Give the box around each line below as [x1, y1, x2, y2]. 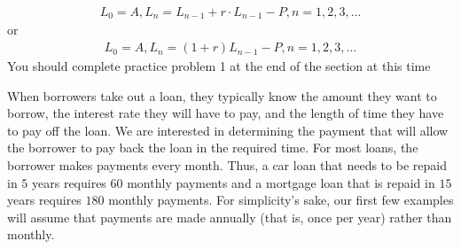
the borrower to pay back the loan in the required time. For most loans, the [7, 138, 418, 157]
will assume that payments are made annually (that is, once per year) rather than [7, 207, 452, 226]
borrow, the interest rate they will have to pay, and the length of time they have [7, 104, 444, 122]
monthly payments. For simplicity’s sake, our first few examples [108, 191, 454, 209]
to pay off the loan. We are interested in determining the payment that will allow [7, 121, 449, 139]
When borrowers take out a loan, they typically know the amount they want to [7, 86, 437, 105]
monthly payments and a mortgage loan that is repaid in [127, 173, 435, 191]
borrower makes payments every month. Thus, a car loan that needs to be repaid [7, 156, 447, 175]
